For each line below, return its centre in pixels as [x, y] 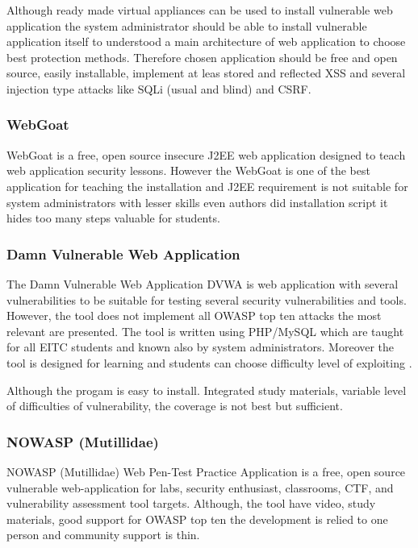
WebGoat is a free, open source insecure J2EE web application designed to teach [206, 154]
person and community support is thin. [103, 535]
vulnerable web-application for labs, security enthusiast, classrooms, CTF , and [200, 487]
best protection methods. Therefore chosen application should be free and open [202, 57]
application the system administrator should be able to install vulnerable [187, 25]
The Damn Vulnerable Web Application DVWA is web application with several [203, 283]
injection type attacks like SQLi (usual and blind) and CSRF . [159, 88]
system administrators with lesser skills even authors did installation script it [197, 202]
